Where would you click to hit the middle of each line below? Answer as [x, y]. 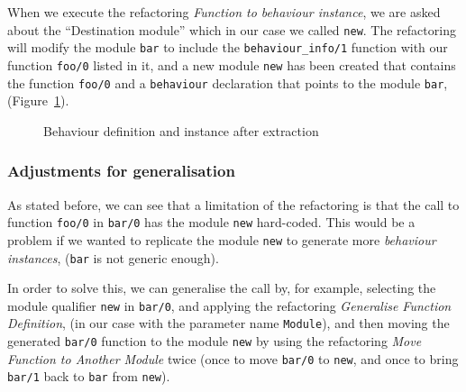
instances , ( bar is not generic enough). [113, 257]
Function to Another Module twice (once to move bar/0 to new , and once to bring [233, 358]
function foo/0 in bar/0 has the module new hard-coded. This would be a [211, 222]
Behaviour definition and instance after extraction [181, 130]
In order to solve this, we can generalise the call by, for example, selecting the [222, 288]
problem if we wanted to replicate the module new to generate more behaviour [222, 239]
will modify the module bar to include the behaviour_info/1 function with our [228, 47]
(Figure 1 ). [38, 100]
